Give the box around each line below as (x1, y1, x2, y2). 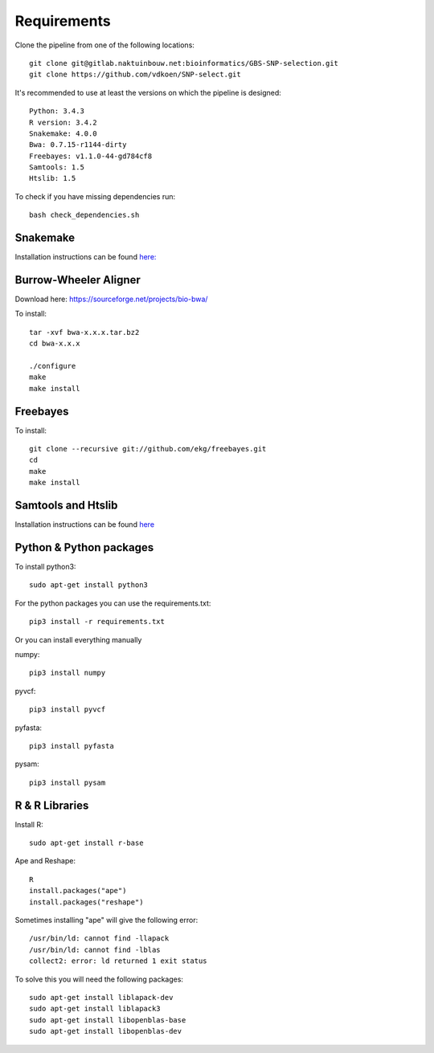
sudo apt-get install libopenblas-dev (29, 1026, 182, 1036)
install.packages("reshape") (29, 897, 144, 907)
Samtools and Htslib (14, 499, 118, 512)
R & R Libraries (14, 798, 89, 812)
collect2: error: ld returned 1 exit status (29, 957, 208, 965)
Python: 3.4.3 (29, 107, 84, 116)
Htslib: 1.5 (29, 173, 76, 183)
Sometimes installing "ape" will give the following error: (14, 916, 199, 924)
